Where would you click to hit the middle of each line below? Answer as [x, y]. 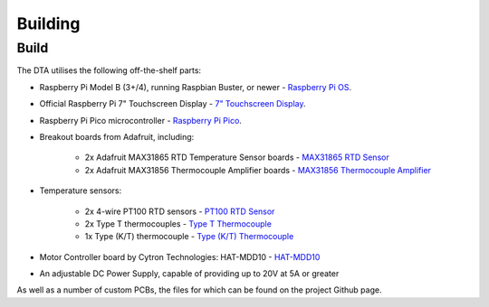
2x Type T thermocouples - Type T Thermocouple [178, 223]
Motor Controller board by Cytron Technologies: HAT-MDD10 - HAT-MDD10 [180, 256]
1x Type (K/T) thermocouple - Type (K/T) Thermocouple [189, 237]
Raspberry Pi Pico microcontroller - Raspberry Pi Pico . [140, 120]
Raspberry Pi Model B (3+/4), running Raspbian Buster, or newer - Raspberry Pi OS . [196, 87]
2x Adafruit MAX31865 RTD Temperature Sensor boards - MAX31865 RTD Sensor [237, 157]
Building [48, 23]
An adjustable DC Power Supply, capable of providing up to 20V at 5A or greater [189, 274]
